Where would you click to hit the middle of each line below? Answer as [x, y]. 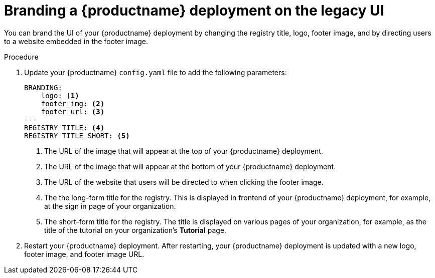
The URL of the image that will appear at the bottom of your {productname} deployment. [190, 166]
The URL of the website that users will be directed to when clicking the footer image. [184, 182]
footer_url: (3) [73, 111]
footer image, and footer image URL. [84, 254]
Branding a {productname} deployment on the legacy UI [194, 11]
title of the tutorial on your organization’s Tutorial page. [135, 230]
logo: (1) [60, 95]
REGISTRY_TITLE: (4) [64, 127]
